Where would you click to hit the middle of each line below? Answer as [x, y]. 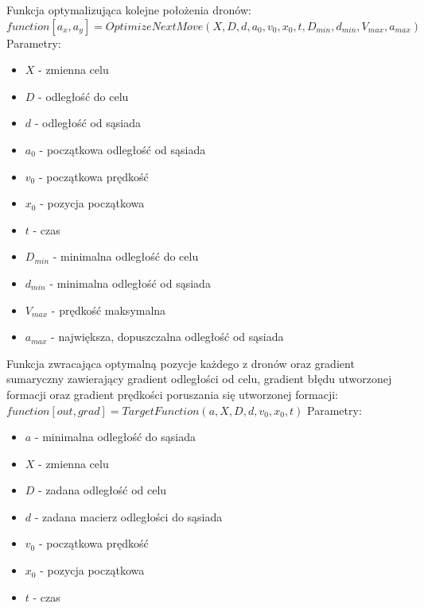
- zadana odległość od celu [103, 490]
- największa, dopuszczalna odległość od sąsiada [167, 337]
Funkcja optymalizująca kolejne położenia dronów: [129, 10]
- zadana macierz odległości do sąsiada [128, 516]
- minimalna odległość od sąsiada [130, 283]
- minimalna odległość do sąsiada [115, 437]
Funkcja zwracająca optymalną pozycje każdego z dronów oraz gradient [181, 363]
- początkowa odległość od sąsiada [123, 149]
